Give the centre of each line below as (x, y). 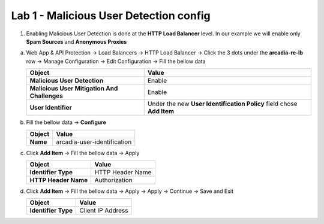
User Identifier (51, 108)
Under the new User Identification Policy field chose (222, 104)
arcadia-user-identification (94, 142)
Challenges (46, 96)
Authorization (113, 180)
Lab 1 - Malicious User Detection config (111, 16)
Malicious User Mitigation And (74, 89)
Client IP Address (104, 211)
